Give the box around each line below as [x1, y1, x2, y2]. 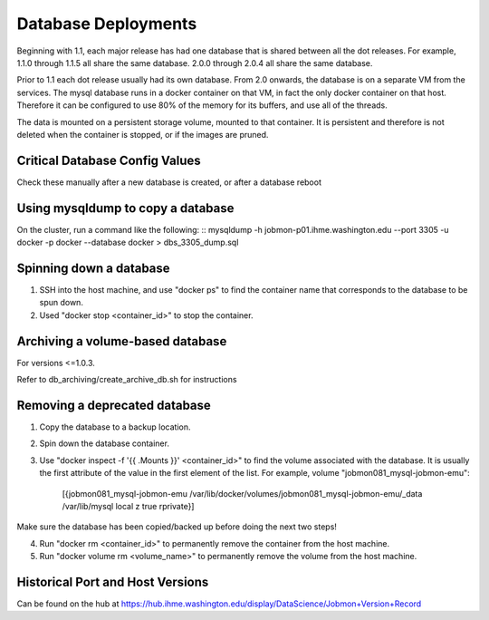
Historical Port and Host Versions [16, 574, 209, 589]
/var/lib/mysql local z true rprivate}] [62, 500, 195, 511]
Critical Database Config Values [16, 152, 201, 168]
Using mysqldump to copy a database [16, 200, 235, 216]
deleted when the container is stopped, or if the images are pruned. [16, 129, 269, 140]
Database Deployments [16, 14, 197, 34]
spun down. [39, 297, 83, 308]
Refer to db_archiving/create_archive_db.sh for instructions [16, 374, 237, 385]
